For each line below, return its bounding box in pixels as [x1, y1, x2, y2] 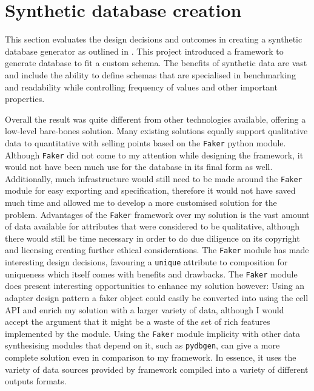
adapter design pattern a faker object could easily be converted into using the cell [5, 291, 309, 304]
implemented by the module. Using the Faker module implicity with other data [5, 327, 301, 339]
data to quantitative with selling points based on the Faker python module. [5, 136, 286, 149]
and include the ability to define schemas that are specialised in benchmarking [5, 68, 296, 81]
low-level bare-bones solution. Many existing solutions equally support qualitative [5, 124, 308, 137]
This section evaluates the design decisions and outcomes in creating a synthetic [5, 33, 302, 46]
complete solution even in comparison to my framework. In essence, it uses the [5, 351, 296, 364]
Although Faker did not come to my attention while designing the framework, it [5, 148, 304, 161]
